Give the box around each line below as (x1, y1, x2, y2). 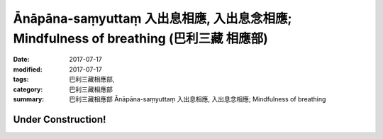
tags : (13, 75, 29, 84)
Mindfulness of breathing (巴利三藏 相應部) (13, 30, 269, 46)
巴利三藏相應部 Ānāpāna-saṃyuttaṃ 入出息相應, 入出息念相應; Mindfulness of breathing (69, 94, 326, 103)
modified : (13, 65, 43, 74)
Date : (13, 55, 30, 64)
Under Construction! (13, 113, 106, 126)
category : (13, 85, 43, 94)
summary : (13, 94, 45, 103)
